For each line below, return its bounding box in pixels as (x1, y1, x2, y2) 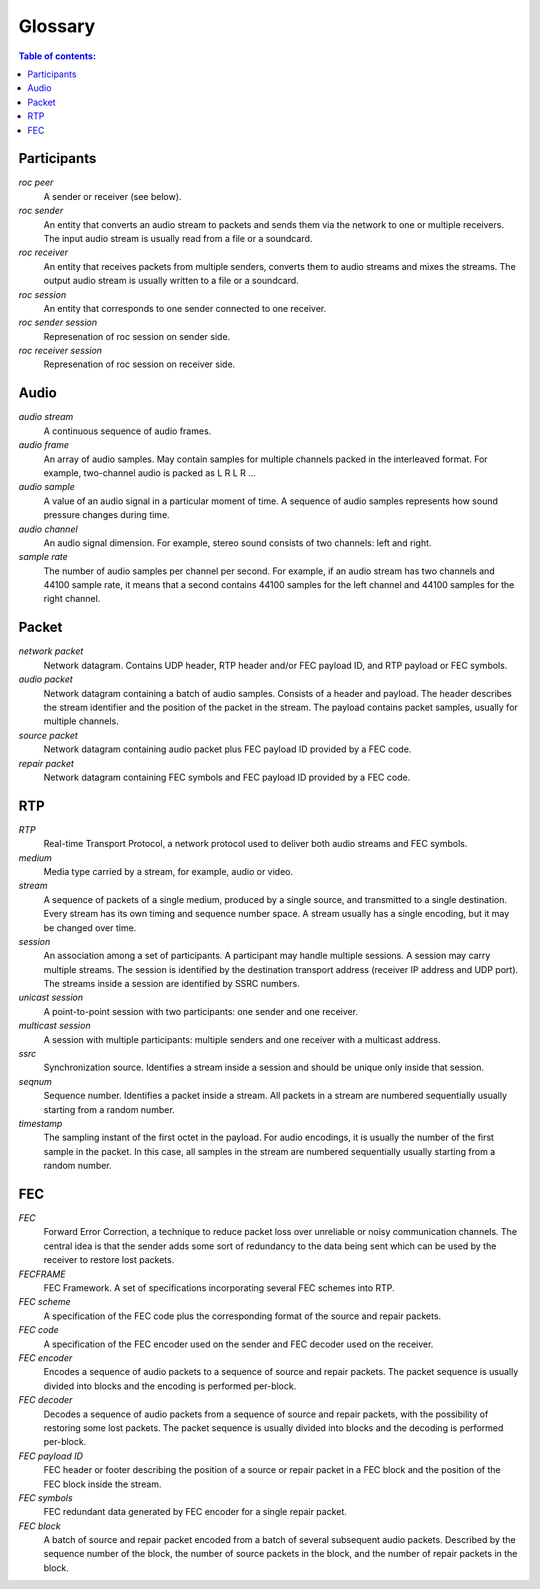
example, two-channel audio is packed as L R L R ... (43, 466, 257, 479)
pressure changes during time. (43, 509, 170, 521)
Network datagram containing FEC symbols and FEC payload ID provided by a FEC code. (43, 771, 411, 783)
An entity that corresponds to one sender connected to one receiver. (43, 302, 327, 314)
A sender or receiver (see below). (43, 190, 182, 202)
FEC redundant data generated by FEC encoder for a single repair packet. (43, 1506, 347, 1518)
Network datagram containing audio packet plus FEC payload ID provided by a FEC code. (43, 743, 412, 755)
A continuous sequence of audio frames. (43, 425, 212, 437)
